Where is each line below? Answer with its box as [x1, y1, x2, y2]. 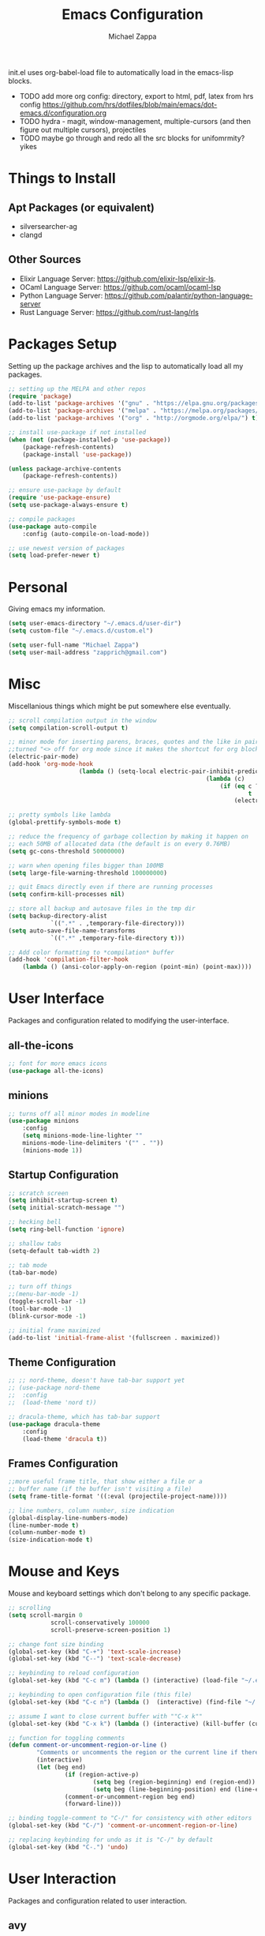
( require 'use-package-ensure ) [8, 493, 111, 502]
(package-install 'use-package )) [22, 450, 132, 459]
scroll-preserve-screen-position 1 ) [50, 1626, 171, 1634]
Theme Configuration [8, 1356, 117, 1369]
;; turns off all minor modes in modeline [8, 1109, 150, 1118]
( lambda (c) [205, 775, 245, 782]
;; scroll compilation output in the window [8, 716, 157, 724]
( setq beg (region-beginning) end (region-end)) [92, 1778, 256, 1786]
